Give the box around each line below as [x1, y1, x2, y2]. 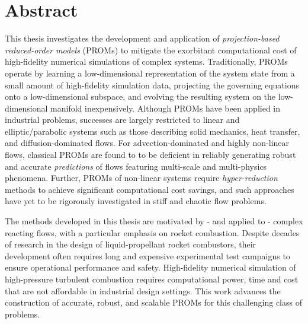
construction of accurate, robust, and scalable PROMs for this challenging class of [5, 296, 302, 309]
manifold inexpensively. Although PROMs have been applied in [50, 101, 281, 114]
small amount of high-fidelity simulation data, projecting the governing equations [5, 78, 299, 91]
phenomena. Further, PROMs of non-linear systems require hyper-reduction [5, 171, 278, 184]
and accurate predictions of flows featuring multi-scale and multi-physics [5, 160, 267, 172]
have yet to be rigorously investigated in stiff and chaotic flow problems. [5, 195, 267, 207]
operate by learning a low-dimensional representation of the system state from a [5, 66, 295, 79]
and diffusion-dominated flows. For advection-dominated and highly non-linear [5, 136, 290, 149]
